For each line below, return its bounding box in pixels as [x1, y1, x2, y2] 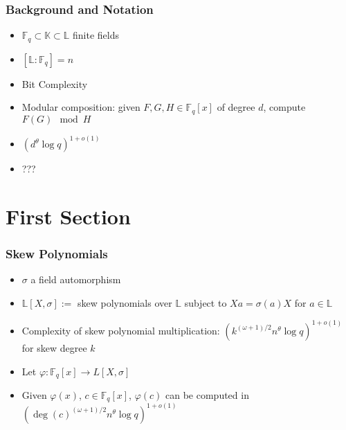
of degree [217, 100, 255, 114]
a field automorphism [30, 272, 121, 287]
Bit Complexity [21, 76, 88, 91]
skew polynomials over [78, 295, 172, 310]
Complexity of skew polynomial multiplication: [21, 323, 220, 337]
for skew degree [21, 340, 87, 355]
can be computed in [165, 388, 249, 402]
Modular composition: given [21, 100, 140, 114]
